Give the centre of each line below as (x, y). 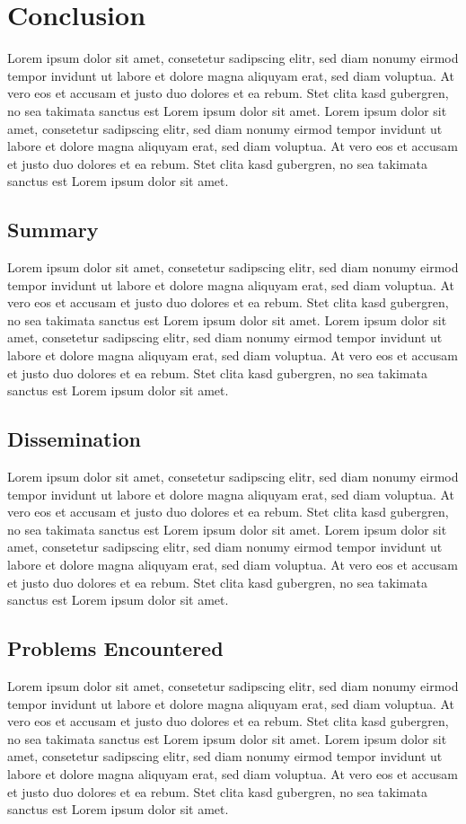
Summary (53, 230)
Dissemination (74, 439)
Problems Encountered (115, 648)
